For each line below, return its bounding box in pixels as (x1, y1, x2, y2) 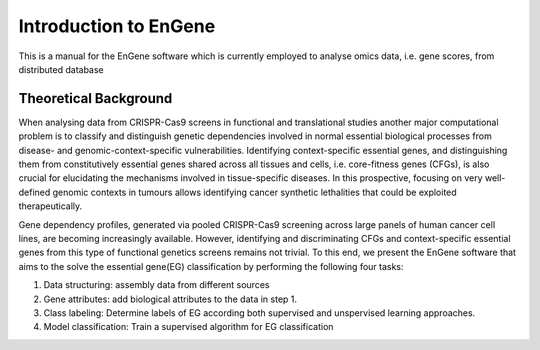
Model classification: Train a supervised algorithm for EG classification (43, 321, 334, 333)
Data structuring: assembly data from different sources (43, 279, 270, 291)
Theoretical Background (18, 90, 173, 107)
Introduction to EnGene (18, 15, 216, 37)
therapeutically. (18, 200, 83, 212)
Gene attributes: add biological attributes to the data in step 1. (43, 293, 298, 305)
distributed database (18, 63, 104, 75)
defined (18, 186, 51, 198)
